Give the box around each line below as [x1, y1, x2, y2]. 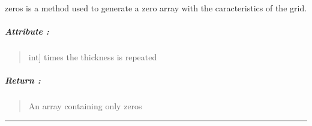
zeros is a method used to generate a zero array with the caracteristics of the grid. [5, 2, 307, 14]
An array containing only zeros [28, 100, 142, 112]
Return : [5, 74, 41, 87]
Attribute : [5, 25, 49, 38]
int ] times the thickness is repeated [28, 51, 157, 63]
